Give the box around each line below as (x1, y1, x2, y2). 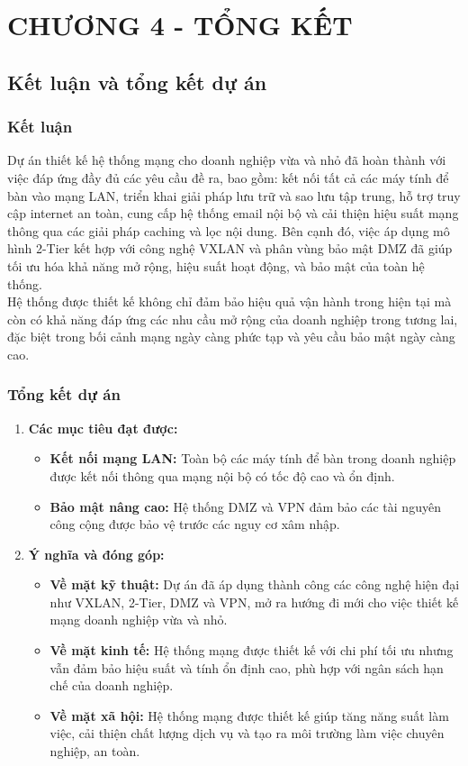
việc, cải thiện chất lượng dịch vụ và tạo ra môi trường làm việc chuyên (49, 724, 445, 743)
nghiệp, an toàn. (49, 742, 140, 761)
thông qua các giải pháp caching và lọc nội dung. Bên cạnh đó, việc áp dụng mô (7, 221, 450, 240)
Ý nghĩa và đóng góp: (28, 544, 165, 563)
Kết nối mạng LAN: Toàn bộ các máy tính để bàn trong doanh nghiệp (49, 449, 456, 468)
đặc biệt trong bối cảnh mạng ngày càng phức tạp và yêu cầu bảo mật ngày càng (7, 327, 455, 346)
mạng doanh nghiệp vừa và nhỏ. (49, 610, 228, 629)
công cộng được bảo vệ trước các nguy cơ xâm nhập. (49, 515, 340, 533)
